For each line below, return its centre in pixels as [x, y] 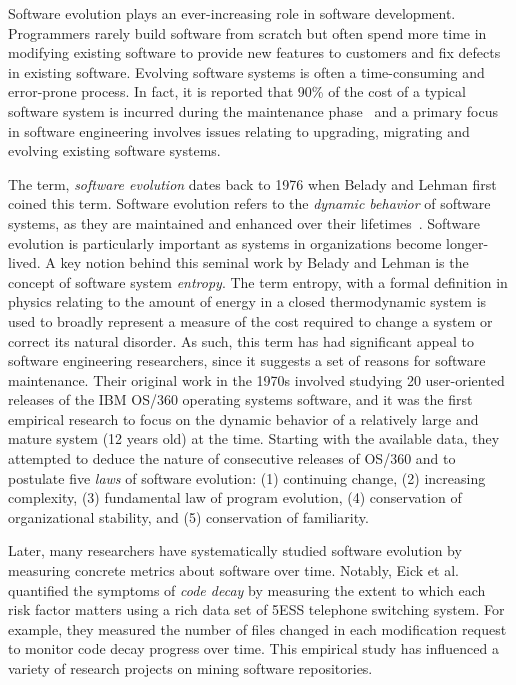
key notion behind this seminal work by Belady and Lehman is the [264, 262]
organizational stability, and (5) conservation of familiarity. [188, 516]
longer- [467, 242]
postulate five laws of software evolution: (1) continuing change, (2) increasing [247, 477]
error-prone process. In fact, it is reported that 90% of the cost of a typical [237, 91]
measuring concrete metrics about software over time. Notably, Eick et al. [233, 570]
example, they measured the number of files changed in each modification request [257, 628]
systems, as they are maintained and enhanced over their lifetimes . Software [244, 222]
